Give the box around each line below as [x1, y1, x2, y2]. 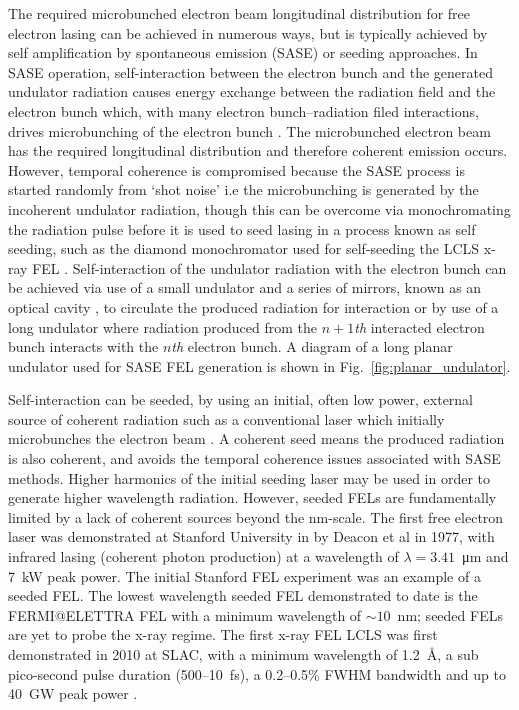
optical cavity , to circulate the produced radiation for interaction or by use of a [8, 296, 499, 317]
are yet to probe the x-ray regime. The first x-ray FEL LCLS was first [8, 624, 438, 645]
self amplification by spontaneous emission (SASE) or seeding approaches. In [8, 42, 478, 63]
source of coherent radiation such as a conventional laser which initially [8, 408, 445, 429]
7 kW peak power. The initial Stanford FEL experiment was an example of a [8, 565, 481, 586]
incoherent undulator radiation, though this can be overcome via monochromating [8, 198, 511, 219]
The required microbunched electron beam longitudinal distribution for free [8, 3, 471, 23]
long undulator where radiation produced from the [8, 316, 318, 337]
